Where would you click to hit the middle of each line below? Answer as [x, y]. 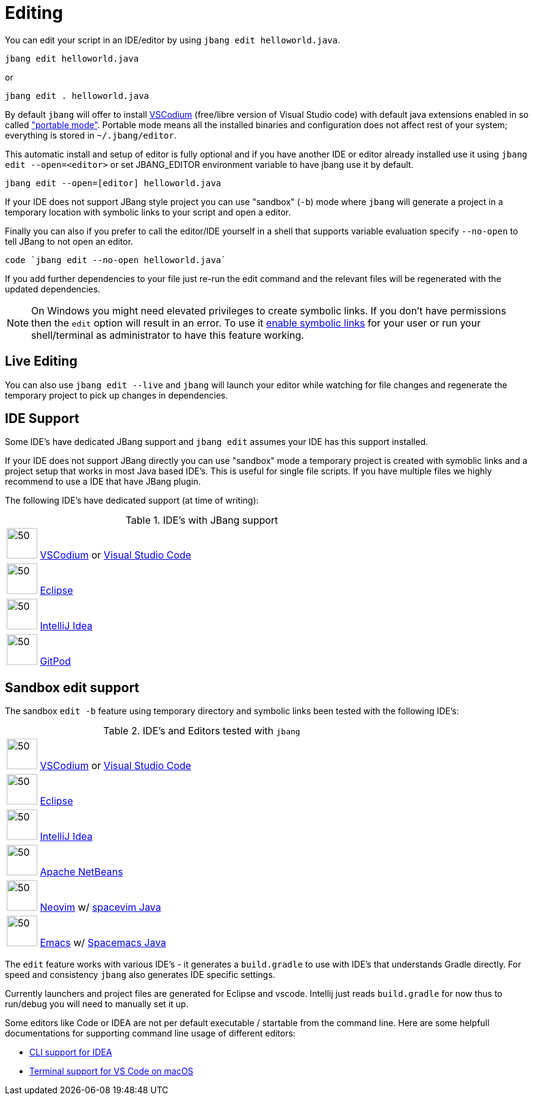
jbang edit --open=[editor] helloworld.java [113, 183]
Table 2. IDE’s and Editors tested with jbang [202, 731]
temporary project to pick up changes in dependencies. [117, 395]
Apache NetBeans [82, 872]
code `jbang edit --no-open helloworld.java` [116, 260]
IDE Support [42, 419]
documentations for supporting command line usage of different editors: [150, 1033]
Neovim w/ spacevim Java [100, 907]
